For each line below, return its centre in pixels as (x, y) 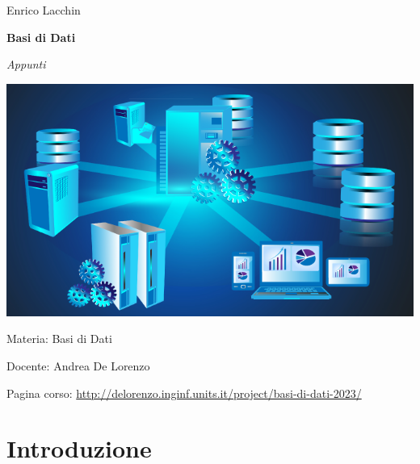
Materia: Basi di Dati (59, 339)
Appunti (26, 64)
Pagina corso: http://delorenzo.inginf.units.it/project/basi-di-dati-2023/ (184, 393)
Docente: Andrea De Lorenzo (78, 365)
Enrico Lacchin (44, 10)
